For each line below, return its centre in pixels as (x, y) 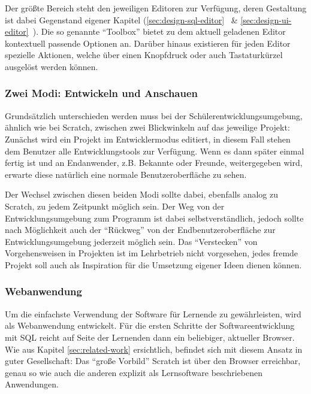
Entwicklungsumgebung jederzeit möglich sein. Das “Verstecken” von (131, 241)
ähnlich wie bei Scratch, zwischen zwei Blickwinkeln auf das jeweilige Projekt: (147, 127)
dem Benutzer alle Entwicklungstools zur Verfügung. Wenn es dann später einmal (155, 151)
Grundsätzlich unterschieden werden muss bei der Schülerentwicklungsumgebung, (154, 115)
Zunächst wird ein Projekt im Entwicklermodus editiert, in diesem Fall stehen (148, 139)
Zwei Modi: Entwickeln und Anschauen (102, 93)
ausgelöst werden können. (52, 66)
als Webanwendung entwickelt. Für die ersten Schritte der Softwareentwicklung (150, 325)
